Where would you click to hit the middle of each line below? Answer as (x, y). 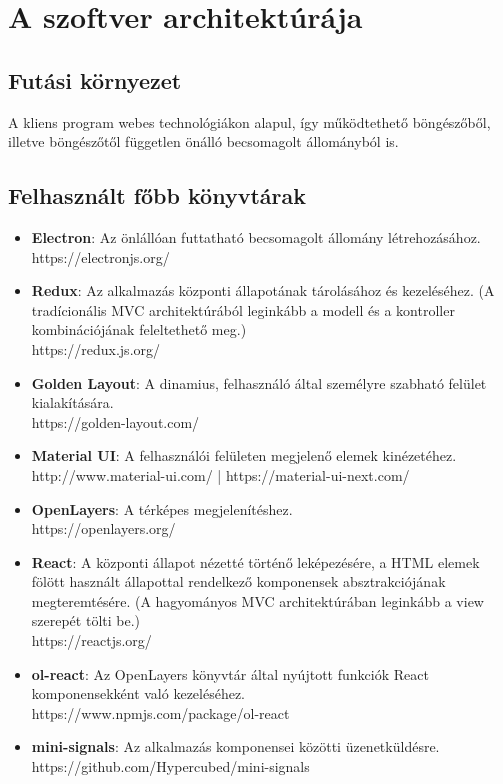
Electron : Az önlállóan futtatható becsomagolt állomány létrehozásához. (256, 236)
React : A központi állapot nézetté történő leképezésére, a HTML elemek (255, 561)
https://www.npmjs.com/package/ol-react (160, 712)
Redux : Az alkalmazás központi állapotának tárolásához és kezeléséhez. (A (263, 290)
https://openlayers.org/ (103, 528)
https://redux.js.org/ (96, 348)
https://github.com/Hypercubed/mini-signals (170, 766)
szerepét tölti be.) (86, 620)
